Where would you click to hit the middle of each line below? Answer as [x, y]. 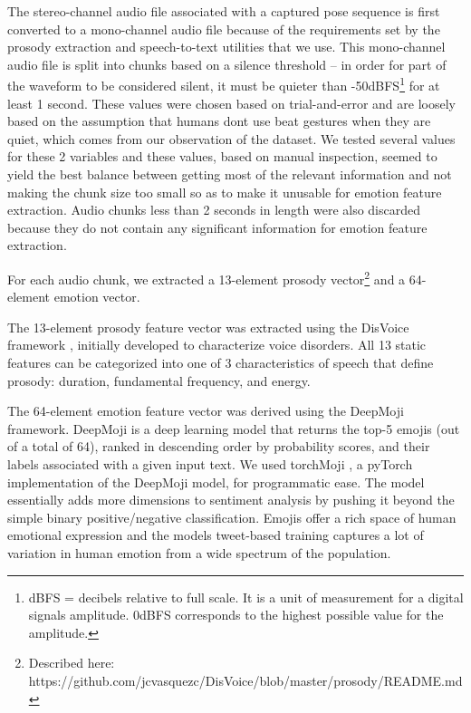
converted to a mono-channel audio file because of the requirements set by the [224, 29]
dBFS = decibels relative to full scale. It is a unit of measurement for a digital [246, 597]
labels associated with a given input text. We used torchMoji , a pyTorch [210, 463]
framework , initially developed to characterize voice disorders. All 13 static [217, 345]
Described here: [72, 663]
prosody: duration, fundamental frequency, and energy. [159, 380]
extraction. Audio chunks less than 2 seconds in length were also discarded [214, 210]
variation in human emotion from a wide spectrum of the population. [199, 552]
